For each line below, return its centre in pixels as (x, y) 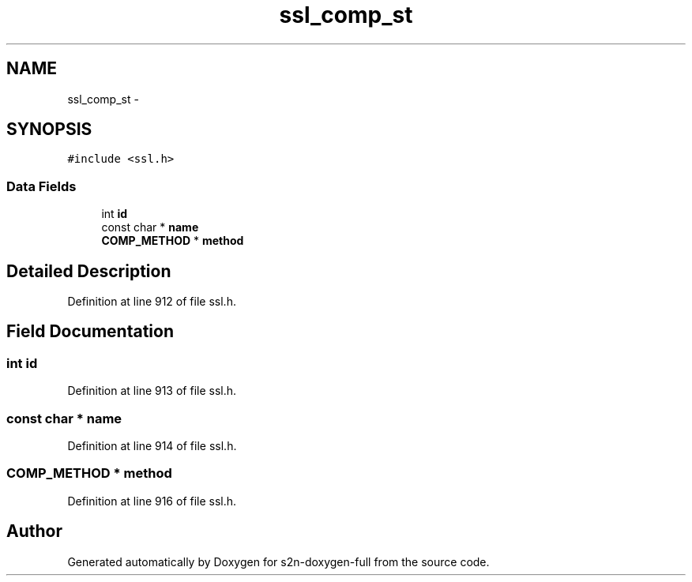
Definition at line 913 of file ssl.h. (152, 391)
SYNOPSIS (49, 130)
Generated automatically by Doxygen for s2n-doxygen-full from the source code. (278, 561)
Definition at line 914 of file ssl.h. (152, 446)
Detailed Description (89, 271)
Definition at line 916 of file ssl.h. (152, 501)
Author (34, 531)
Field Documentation (90, 332)
